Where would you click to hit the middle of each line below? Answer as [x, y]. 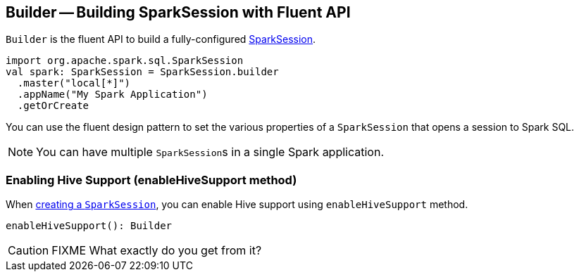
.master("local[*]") [74, 83]
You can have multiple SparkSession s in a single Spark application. [210, 152]
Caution [29, 251]
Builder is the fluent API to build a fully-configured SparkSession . [161, 39]
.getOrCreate [53, 106]
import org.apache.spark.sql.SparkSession [125, 61]
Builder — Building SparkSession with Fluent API [178, 12]
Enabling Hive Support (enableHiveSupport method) [151, 180]
